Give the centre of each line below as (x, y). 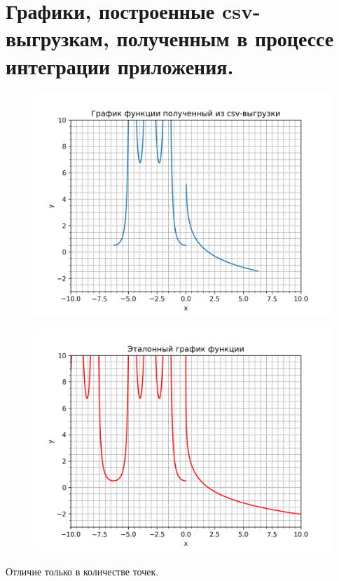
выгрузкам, (57, 38)
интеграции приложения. (120, 66)
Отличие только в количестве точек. (82, 571)
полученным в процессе (225, 38)
